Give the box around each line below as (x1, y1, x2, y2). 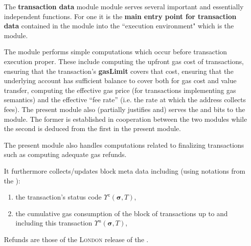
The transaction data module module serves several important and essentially (4, 1, 244, 11)
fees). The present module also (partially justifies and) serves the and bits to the (4, 104, 245, 114)
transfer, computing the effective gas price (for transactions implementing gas (4, 85, 236, 95)
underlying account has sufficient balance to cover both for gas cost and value (4, 75, 237, 86)
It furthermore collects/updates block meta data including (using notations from (4, 165, 246, 176)
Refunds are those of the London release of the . (4, 234, 149, 244)
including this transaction (15, 218, 92, 228)
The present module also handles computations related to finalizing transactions (4, 139, 244, 150)
